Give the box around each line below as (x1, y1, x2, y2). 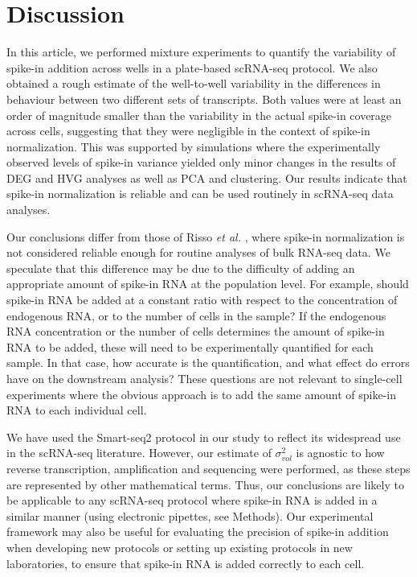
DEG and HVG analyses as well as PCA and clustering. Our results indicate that (6, 169, 407, 186)
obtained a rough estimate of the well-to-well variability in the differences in (6, 75, 381, 92)
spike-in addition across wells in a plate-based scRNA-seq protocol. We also (6, 59, 378, 76)
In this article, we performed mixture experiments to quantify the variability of (6, 43, 396, 60)
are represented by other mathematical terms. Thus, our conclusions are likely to (6, 476, 404, 493)
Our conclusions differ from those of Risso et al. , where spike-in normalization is (6, 228, 405, 245)
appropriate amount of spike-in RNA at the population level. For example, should (6, 275, 409, 292)
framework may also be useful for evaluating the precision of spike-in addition (6, 523, 389, 540)
